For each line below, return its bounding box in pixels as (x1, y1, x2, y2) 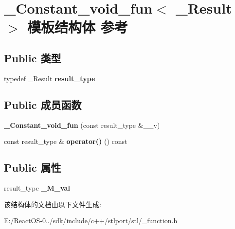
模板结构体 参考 (27, 17, 128, 37)
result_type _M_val (4, 182, 70, 193)
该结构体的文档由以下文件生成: (4, 199, 101, 209)
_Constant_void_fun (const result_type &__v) (4, 120, 160, 130)
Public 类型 (4, 50, 61, 65)
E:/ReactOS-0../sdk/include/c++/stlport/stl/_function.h (4, 215, 178, 226)
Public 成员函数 (4, 97, 82, 112)
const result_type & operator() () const (4, 136, 127, 146)
